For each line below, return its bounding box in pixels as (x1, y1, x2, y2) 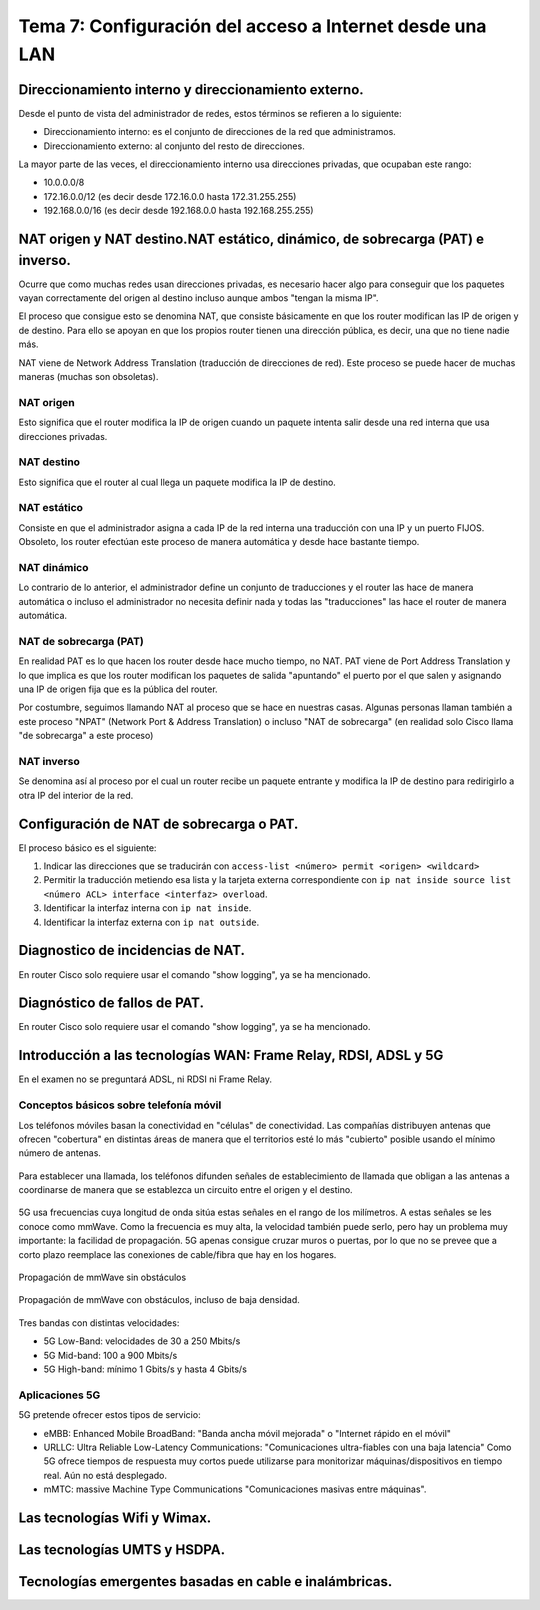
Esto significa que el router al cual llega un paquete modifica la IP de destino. (18, 476, 337, 488)
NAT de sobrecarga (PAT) (18, 634, 144, 648)
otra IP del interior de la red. (18, 789, 134, 801)
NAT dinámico (18, 561, 89, 575)
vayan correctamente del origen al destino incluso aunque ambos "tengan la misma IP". (18, 292, 379, 304)
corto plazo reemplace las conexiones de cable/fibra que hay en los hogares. (18, 1248, 337, 1260)
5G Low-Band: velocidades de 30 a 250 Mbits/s (43, 1335, 241, 1347)
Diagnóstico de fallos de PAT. (18, 995, 205, 1012)
